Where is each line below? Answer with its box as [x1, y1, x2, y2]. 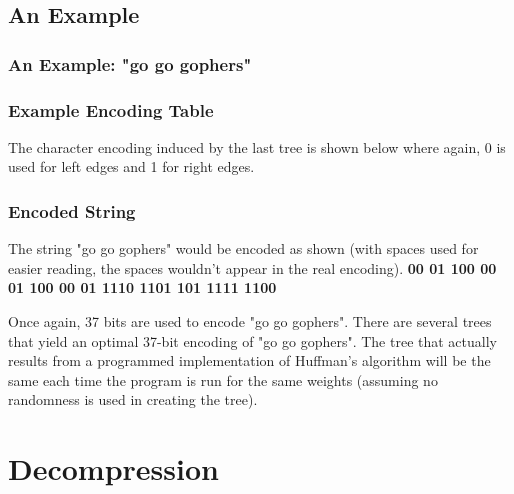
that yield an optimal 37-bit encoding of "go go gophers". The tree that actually [8, 330, 497, 351]
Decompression [8, 448, 219, 489]
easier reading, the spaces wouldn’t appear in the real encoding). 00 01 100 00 [8, 257, 497, 278]
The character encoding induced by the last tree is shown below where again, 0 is [8, 136, 506, 157]
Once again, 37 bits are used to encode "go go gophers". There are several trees [8, 311, 492, 332]
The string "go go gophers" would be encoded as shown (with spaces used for [8, 238, 479, 259]
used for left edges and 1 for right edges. [8, 156, 255, 177]
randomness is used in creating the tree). [8, 389, 258, 410]
